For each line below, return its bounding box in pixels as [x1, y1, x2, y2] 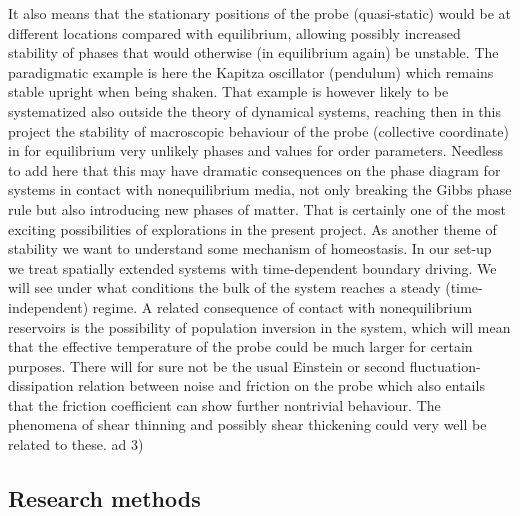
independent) [8, 296, 89, 317]
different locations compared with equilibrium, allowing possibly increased [8, 22, 461, 43]
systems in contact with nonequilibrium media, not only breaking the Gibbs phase [8, 179, 512, 200]
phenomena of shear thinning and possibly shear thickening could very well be [8, 414, 487, 435]
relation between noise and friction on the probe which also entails [78, 375, 485, 396]
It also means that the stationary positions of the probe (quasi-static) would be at [8, 3, 512, 23]
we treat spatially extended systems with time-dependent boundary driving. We [8, 257, 497, 278]
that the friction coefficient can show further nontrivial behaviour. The [8, 394, 441, 415]
